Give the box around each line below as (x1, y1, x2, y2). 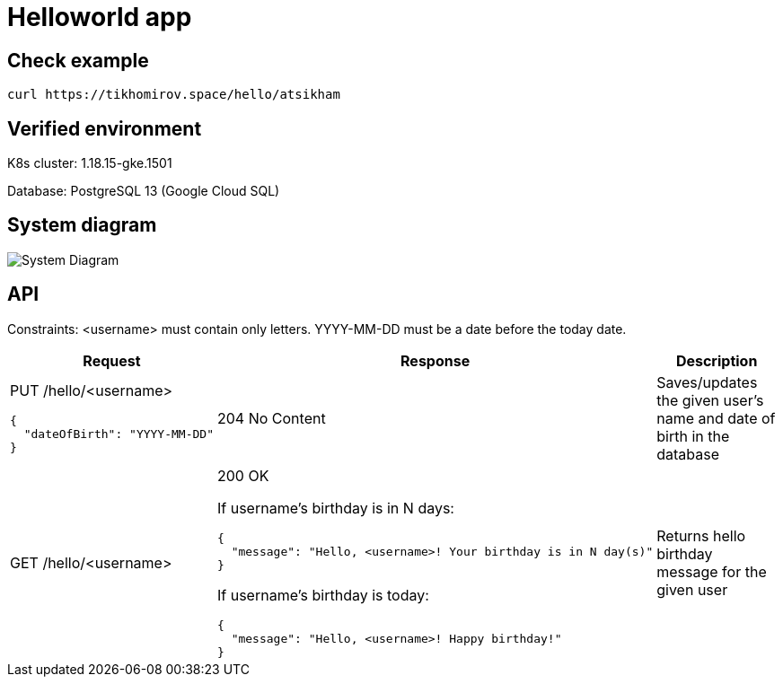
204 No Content (216, 408, 326, 427)
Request (83, 351, 141, 370)
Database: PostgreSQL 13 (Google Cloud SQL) (7, 183, 280, 199)
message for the (656, 562, 767, 581)
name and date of (656, 408, 776, 427)
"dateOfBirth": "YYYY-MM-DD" (23, 427, 214, 442)
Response (400, 351, 471, 370)
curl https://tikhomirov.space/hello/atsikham (7, 87, 340, 102)
